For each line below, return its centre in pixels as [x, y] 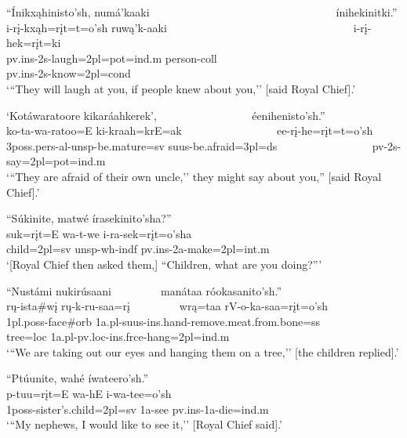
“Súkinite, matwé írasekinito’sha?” [89, 218]
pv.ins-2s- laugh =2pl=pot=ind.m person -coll [112, 58]
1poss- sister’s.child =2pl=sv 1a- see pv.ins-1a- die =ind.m [138, 409]
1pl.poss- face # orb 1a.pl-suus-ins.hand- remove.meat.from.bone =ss [164, 321]
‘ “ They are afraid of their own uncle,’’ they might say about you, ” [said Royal [194, 176]
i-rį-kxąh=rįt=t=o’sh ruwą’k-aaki [87, 27]
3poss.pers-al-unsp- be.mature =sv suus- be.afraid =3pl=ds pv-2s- [204, 145]
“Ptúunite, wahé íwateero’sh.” [78, 378]
